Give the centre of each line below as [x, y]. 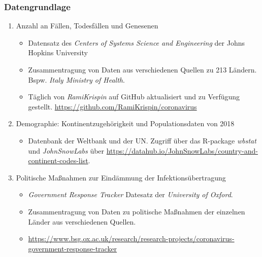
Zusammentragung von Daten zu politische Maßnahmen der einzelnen [137, 211]
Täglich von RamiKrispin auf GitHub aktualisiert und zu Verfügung [134, 97]
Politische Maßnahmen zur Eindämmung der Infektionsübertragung [121, 177]
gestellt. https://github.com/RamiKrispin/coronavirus [112, 106]
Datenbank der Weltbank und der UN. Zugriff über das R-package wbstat [142, 140]
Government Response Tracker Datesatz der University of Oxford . [130, 194]
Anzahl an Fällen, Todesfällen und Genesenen [87, 26]
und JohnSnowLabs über [66, 150]
